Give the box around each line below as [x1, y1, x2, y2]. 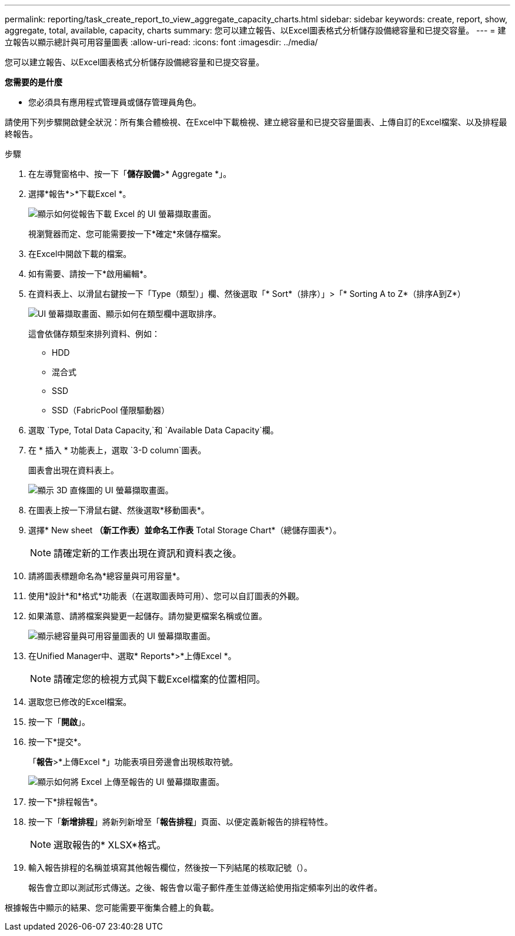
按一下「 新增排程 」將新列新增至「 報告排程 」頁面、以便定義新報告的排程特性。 [28, 817, 333, 827]
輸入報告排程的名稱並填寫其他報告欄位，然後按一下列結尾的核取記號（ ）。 [28, 863, 312, 873]
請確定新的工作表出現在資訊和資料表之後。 [53, 547, 242, 559]
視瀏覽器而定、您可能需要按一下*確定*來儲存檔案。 [28, 229, 226, 239]
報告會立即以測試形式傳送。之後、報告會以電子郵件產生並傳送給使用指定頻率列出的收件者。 [28, 882, 382, 892]
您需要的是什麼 [5, 77, 62, 87]
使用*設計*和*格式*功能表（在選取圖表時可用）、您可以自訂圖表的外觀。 [28, 591, 305, 601]
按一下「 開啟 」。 [28, 717, 90, 727]
